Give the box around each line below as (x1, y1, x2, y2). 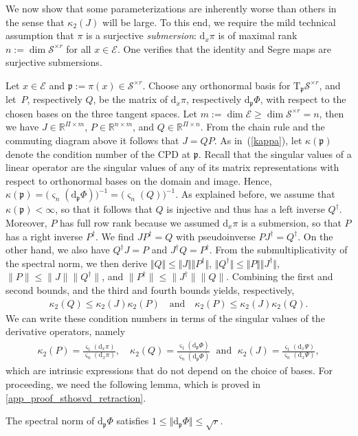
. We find (96, 229, 135, 243)
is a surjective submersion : (86, 28, 197, 43)
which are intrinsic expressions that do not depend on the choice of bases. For (5, 363, 333, 378)
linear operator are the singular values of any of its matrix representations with (5, 160, 339, 174)
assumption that (5, 28, 74, 43)
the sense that (5, 14, 65, 29)
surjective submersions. (5, 55, 102, 69)
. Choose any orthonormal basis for (142, 78, 291, 92)
